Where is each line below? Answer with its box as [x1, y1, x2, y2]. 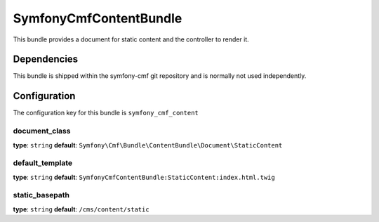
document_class [13, 126, 71, 136]
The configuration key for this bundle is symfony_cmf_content [13, 109, 199, 117]
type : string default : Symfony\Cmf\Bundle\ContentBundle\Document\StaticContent [13, 141, 283, 149]
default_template [13, 158, 73, 168]
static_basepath [13, 190, 70, 200]
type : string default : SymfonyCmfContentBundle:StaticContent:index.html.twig [13, 173, 275, 181]
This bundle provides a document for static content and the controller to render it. [13, 35, 249, 44]
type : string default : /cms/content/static [13, 204, 150, 214]
